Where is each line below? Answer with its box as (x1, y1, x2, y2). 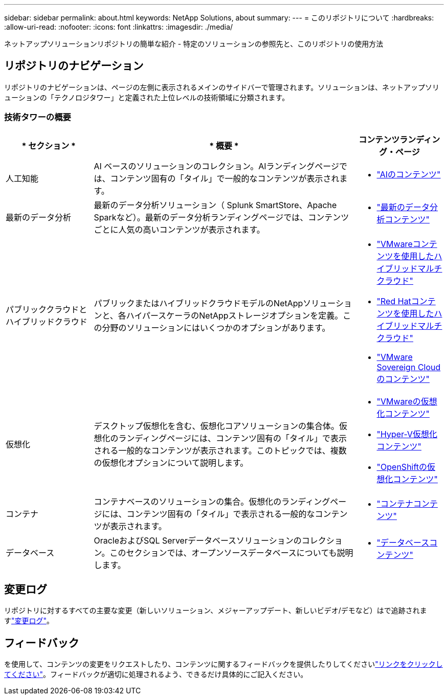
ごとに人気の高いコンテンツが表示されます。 (94, 224, 265, 235)
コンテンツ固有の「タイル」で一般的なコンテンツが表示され (110, 173, 340, 184)
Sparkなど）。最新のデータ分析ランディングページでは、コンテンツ (94, 212, 349, 222)
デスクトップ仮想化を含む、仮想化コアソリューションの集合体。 (94, 420, 340, 431)
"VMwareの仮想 (376, 396, 437, 407)
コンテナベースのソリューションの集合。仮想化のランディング (94, 496, 330, 507)
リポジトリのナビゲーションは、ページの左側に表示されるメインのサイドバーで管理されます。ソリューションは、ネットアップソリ (4, 82, 439, 92)
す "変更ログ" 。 (4, 616, 54, 625)
